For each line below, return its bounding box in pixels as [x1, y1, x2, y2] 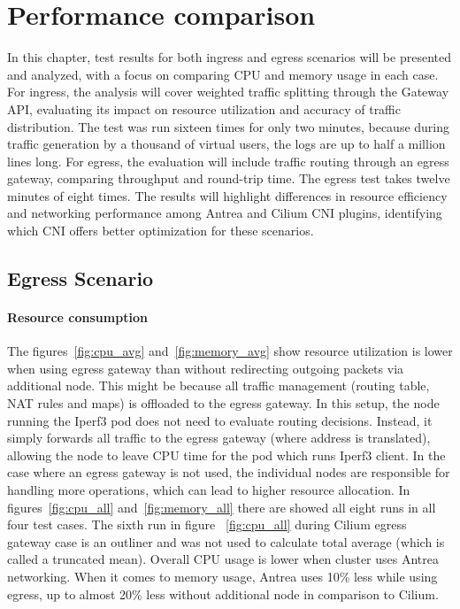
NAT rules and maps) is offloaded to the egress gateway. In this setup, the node [7, 394, 440, 412]
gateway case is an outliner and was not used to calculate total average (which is [7, 532, 445, 551]
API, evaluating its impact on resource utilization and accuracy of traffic [7, 99, 402, 118]
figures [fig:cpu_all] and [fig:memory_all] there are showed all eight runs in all [7, 497, 436, 516]
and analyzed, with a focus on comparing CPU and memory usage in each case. [7, 65, 439, 83]
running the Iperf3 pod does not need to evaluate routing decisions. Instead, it [7, 411, 433, 429]
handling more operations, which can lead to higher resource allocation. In [7, 480, 410, 498]
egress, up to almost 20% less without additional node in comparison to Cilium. [7, 584, 439, 603]
